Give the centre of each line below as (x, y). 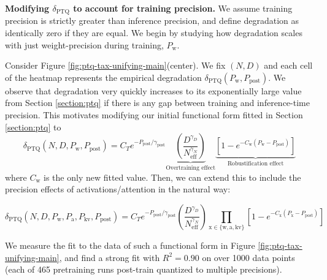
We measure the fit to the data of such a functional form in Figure (130, 245)
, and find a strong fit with (110, 257)
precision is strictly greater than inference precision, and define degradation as (152, 21)
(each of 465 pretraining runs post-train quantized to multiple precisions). (144, 269)
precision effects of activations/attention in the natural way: (118, 189)
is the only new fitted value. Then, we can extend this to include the (172, 177)
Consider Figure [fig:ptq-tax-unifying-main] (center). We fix (115, 65)
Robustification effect (256, 164)
